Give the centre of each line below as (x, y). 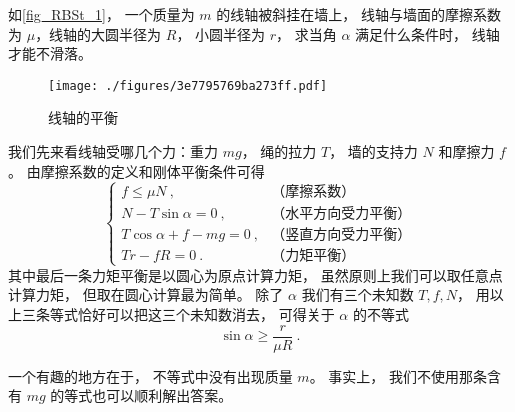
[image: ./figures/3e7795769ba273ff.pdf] (188, 85)
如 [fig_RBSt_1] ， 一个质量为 (101, 14)
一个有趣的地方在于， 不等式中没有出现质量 (150, 375)
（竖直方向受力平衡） (341, 234)
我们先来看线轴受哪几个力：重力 (113, 151)
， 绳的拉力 (279, 151)
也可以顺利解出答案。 (162, 395)
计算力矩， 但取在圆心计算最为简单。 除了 (146, 294)
